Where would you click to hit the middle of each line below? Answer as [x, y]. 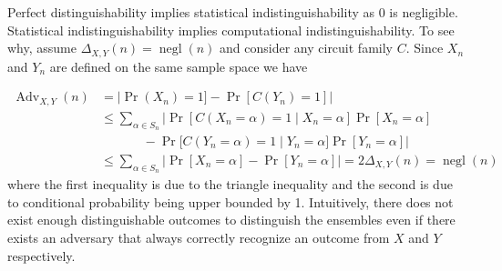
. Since [425, 48]
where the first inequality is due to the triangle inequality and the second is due [230, 184]
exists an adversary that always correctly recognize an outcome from [199, 237]
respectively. [41, 255]
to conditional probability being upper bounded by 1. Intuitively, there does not [231, 201]
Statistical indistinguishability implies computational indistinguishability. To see [231, 30]
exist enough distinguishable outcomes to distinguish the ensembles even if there [231, 220]
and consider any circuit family [306, 48]
